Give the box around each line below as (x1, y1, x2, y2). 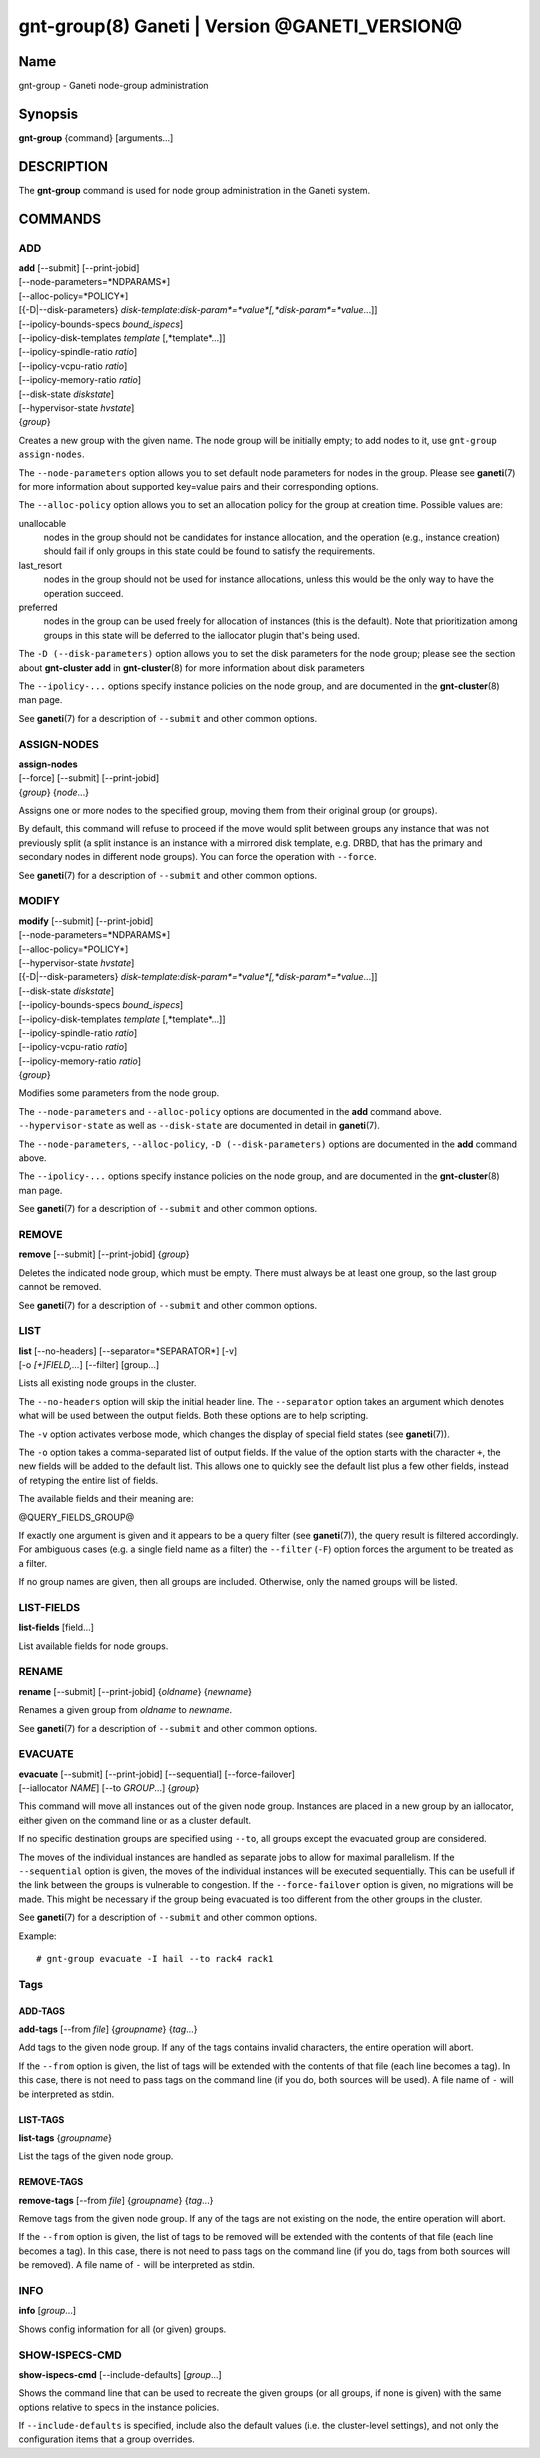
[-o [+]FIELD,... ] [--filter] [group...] (18, 1359, 160, 1371)
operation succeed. (43, 587, 124, 599)
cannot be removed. (18, 1281, 102, 1293)
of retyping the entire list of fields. (18, 1474, 159, 1486)
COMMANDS (18, 210, 102, 227)
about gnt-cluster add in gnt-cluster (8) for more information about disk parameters (18, 661, 365, 674)
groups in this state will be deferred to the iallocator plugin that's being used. (43, 629, 360, 641)
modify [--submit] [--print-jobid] (18, 915, 154, 927)
